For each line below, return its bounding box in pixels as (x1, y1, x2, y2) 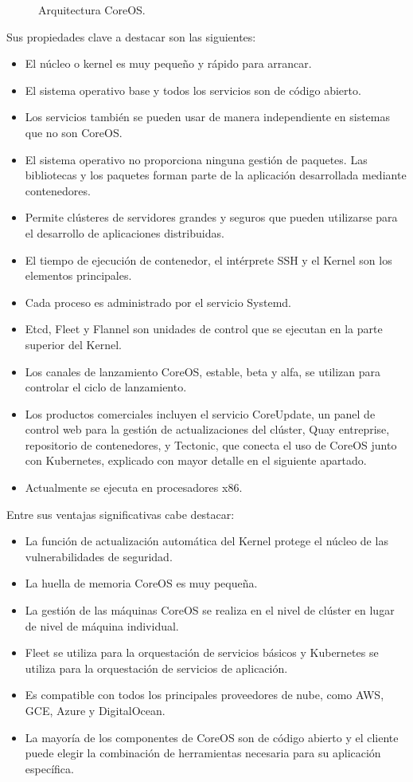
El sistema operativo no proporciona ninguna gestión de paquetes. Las (25, 151, 368, 167)
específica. (25, 760, 74, 776)
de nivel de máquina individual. (25, 617, 179, 634)
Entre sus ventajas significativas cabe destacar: (6, 505, 235, 522)
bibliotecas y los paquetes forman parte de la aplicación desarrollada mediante (25, 167, 407, 183)
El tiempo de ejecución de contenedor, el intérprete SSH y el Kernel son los (25, 251, 392, 268)
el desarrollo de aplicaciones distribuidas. (25, 224, 224, 241)
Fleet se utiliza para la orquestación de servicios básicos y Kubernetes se (25, 644, 379, 661)
